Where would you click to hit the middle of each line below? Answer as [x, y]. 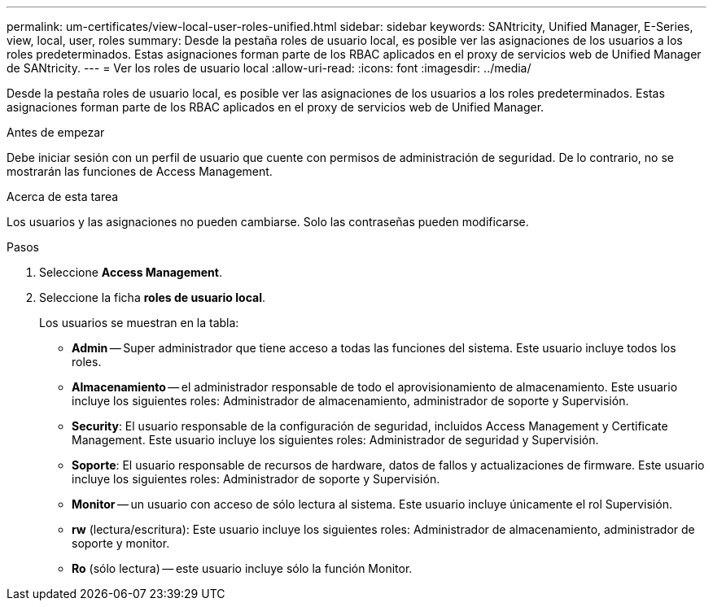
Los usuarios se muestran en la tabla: [139, 323]
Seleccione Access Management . [131, 272]
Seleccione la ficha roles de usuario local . [152, 297]
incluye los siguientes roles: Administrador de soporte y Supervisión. [256, 479]
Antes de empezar [56, 132]
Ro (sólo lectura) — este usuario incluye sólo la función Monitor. [242, 568]
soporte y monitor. [121, 543]
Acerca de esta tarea [63, 197]
